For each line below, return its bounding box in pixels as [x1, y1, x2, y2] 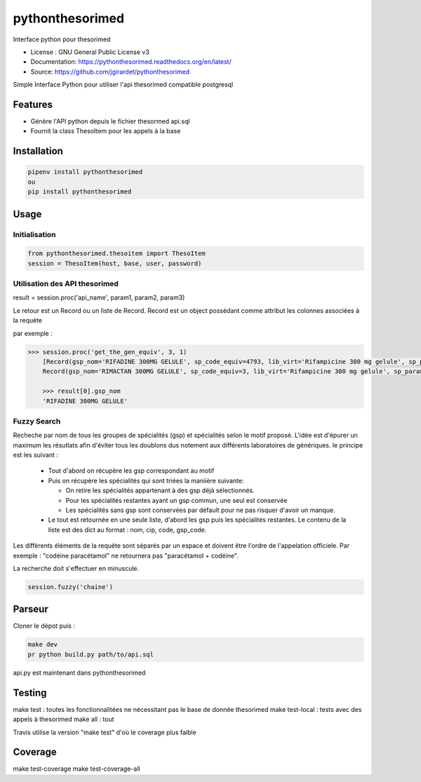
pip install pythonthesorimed [27, 188, 132, 196]
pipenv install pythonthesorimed [27, 168, 143, 176]
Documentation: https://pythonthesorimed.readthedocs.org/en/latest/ [30, 58, 232, 66]
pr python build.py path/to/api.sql [27, 650, 154, 659]
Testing [13, 687, 47, 699]
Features [13, 98, 53, 110]
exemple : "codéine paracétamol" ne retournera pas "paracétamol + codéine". [13, 551, 239, 560]
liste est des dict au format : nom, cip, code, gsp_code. [48, 525, 207, 534]
